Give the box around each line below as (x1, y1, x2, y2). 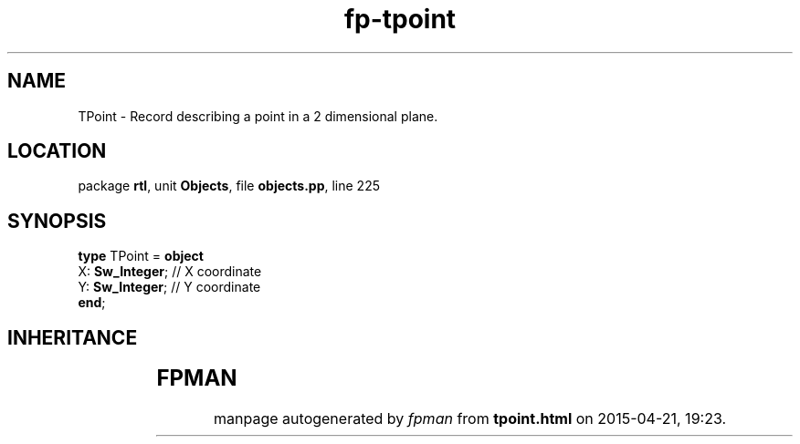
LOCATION (7, 139, 107, 163)
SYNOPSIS (7, 209, 107, 232)
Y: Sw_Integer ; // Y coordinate (78, 279, 261, 295)
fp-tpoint (343, 4, 457, 35)
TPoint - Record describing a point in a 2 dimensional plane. (78, 108, 438, 124)
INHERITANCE (7, 325, 138, 349)
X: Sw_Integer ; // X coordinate (78, 263, 262, 280)
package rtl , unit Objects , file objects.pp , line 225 (78, 178, 380, 194)
